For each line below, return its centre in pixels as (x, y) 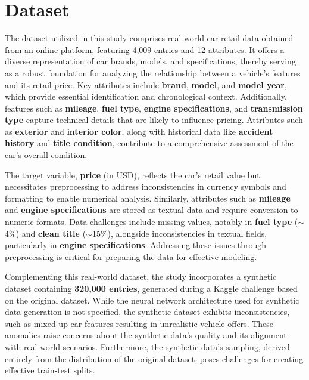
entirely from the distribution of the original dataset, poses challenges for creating (154, 358)
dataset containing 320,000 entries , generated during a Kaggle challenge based (151, 288)
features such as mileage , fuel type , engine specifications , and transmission (154, 108)
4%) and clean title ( (46, 233)
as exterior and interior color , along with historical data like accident (139, 131)
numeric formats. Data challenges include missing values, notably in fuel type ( (152, 222)
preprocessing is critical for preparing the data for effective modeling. (131, 256)
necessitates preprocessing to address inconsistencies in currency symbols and (146, 186)
